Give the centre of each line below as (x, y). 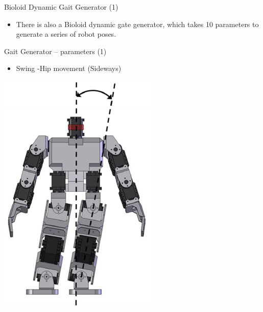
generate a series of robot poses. (66, 34)
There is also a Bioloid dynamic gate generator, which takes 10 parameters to (137, 24)
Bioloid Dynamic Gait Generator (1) (61, 7)
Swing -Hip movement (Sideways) (69, 68)
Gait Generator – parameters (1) (55, 51)
